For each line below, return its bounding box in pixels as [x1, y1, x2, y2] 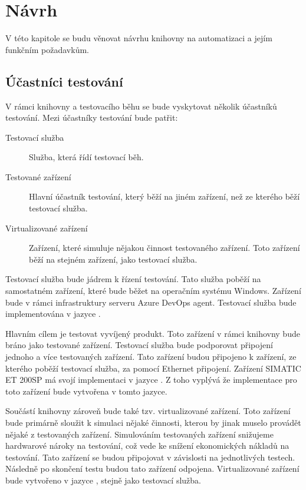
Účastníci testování [5, 72, 123, 90]
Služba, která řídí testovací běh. [29, 151, 144, 163]
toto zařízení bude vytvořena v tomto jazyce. [5, 385, 167, 397]
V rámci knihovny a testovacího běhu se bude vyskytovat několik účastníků [5, 100, 277, 112]
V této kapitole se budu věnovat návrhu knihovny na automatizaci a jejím [5, 32, 272, 44]
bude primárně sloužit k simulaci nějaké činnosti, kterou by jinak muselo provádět [5, 416, 301, 428]
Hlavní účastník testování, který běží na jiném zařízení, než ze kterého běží [29, 190, 300, 203]
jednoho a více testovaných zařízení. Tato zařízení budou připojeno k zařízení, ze [5, 350, 297, 363]
